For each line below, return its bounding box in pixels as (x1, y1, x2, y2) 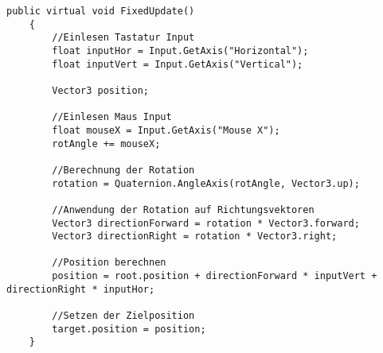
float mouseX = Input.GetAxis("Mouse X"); (52, 124, 280, 136)
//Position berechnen (52, 257, 166, 269)
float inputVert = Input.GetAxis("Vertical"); (52, 58, 303, 70)
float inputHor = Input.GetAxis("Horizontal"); (52, 45, 309, 56)
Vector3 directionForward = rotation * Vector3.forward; (52, 217, 360, 229)
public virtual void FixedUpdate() (6, 6, 195, 17)
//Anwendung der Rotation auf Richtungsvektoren (52, 204, 315, 215)
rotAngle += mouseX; (52, 138, 161, 149)
